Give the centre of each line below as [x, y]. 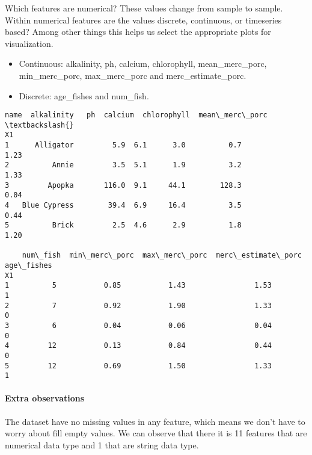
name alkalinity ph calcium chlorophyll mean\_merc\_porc [136, 115]
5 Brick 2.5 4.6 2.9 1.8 [123, 225]
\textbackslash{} [39, 125]
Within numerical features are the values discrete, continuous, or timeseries [143, 20]
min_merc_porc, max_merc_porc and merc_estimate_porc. [133, 75]
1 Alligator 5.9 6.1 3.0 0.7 [123, 145]
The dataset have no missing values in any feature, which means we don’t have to [155, 421]
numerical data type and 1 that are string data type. [102, 444]
